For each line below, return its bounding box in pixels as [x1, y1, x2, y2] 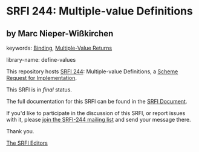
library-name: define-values [6, 56, 76, 63]
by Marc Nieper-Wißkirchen [6, 28, 114, 39]
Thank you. [6, 128, 34, 134]
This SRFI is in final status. [6, 86, 73, 93]
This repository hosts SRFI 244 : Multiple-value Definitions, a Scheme [6, 68, 178, 75]
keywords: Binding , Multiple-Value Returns [6, 44, 113, 51]
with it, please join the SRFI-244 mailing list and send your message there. [6, 116, 192, 123]
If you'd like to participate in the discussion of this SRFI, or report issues [6, 110, 186, 116]
